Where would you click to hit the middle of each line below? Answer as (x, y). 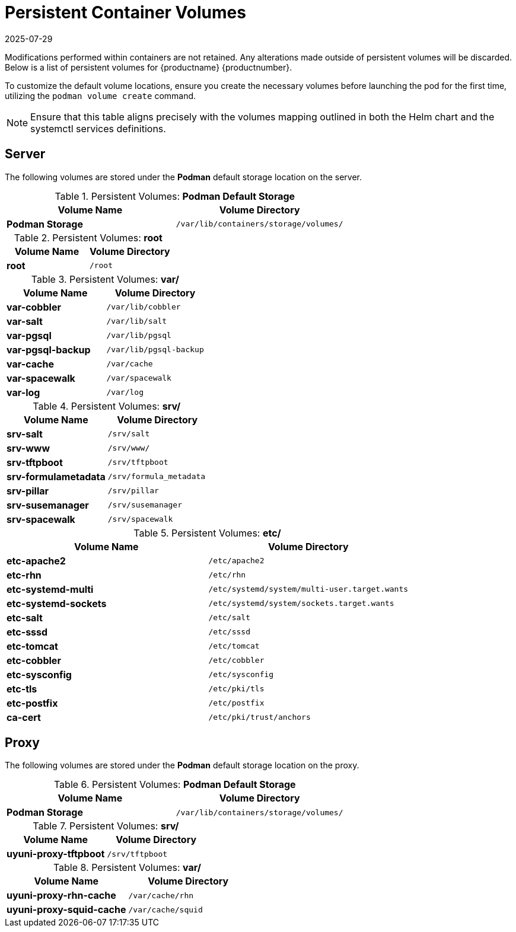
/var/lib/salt (137, 321)
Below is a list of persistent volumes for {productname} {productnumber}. (149, 67)
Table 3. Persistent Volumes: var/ (105, 279)
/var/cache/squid (165, 909)
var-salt (25, 321)
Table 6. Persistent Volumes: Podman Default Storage (175, 785)
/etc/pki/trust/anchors (259, 717)
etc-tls (22, 689)
